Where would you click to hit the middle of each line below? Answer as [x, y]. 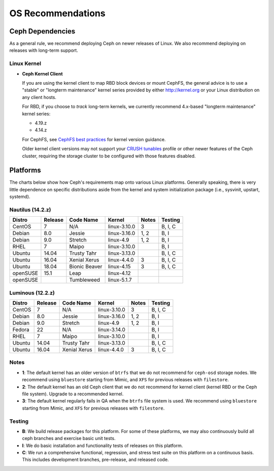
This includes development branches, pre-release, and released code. [96, 460]
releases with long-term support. [44, 50]
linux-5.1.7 [120, 280]
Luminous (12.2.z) [32, 293]
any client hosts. [39, 97]
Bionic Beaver [86, 266]
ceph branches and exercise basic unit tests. [69, 439]
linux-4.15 [119, 266]
